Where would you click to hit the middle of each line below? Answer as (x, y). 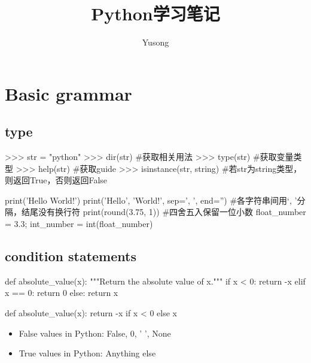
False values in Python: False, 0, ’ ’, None (95, 333)
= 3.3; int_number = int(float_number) (79, 224)
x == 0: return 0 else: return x (62, 293)
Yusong (155, 42)
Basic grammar (68, 93)
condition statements (71, 256)
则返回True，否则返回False (56, 180)
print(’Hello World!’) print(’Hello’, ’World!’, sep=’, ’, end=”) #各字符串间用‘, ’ (151, 200)
